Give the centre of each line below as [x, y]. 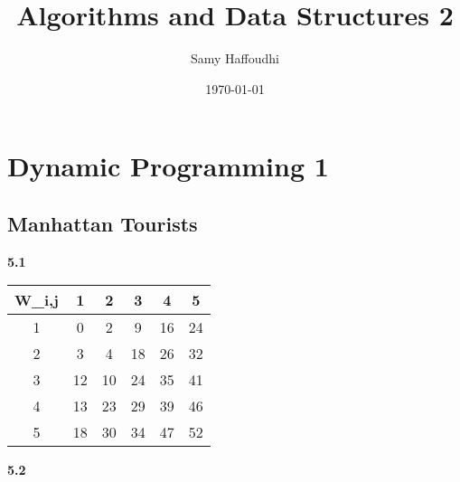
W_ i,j [37, 300]
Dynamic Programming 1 [168, 166]
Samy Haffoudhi [235, 58]
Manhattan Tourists [103, 223]
